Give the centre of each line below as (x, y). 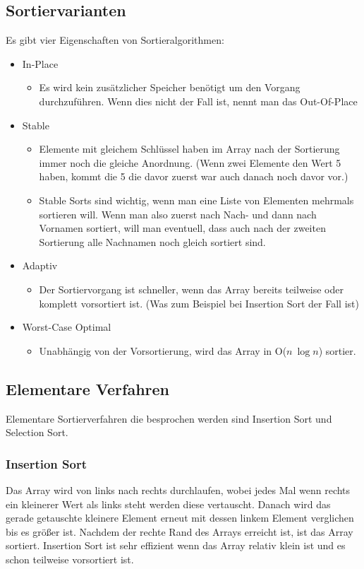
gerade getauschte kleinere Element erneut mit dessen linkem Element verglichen (180, 518)
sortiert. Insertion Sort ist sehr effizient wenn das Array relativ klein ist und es (176, 545)
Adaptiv (40, 265)
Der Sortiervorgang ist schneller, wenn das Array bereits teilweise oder (192, 289)
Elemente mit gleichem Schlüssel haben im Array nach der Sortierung (189, 149)
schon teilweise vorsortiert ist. (70, 559)
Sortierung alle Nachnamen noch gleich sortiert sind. (152, 241)
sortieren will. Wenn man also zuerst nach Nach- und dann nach (178, 214)
